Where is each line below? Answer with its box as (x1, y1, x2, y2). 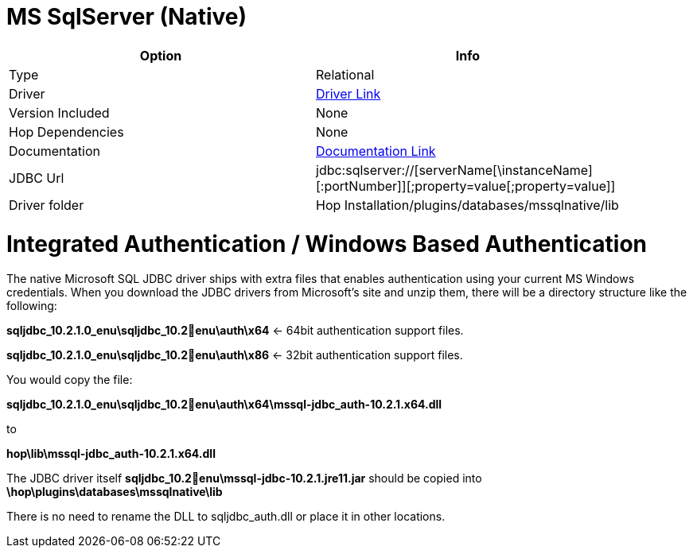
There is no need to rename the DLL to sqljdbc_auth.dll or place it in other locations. (6, 509, 446, 524)
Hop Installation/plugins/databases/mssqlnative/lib (316, 196, 619, 213)
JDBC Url (9, 169, 64, 186)
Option (139, 47, 182, 64)
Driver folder (9, 196, 84, 213)
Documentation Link (316, 142, 436, 159)
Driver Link (316, 85, 381, 102)
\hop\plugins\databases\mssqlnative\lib (6, 485, 223, 499)
